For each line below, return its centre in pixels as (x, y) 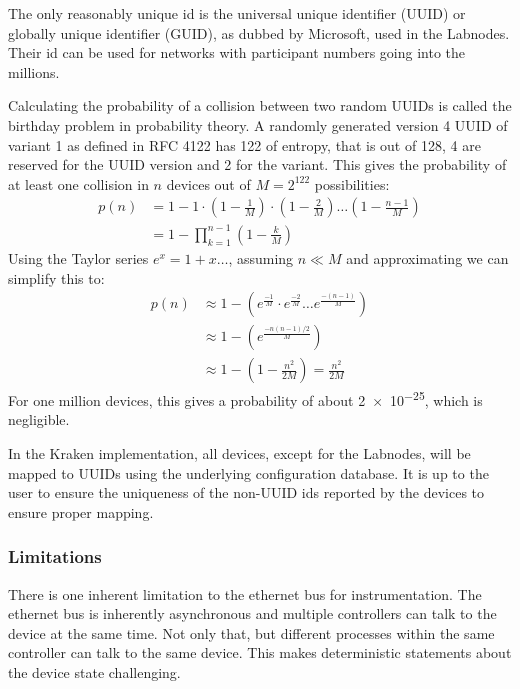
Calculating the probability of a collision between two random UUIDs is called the (260, 105)
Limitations (55, 556)
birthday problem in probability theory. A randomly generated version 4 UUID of (258, 124)
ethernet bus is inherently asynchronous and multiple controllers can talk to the (252, 613)
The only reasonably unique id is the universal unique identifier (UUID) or (237, 13)
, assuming (261, 257)
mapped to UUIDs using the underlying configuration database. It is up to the (248, 472)
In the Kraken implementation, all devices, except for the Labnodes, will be (239, 453)
